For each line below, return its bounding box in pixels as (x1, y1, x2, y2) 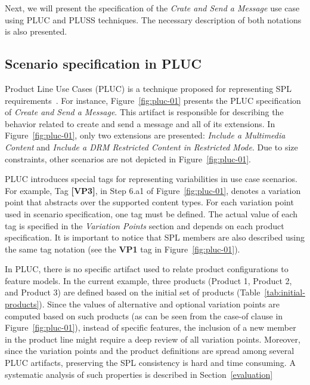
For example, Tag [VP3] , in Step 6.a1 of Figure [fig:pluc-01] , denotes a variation (5, 184, 301, 196)
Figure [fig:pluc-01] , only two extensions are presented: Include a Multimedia (5, 129, 286, 141)
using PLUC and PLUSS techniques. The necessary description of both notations (5, 13, 302, 26)
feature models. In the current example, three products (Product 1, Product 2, (5, 274, 292, 287)
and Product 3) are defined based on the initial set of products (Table (5, 286, 261, 298)
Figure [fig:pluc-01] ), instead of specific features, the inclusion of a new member (5, 321, 296, 334)
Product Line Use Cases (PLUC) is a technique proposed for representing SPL (5, 82, 292, 94)
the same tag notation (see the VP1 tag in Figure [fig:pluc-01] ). (5, 242, 240, 255)
